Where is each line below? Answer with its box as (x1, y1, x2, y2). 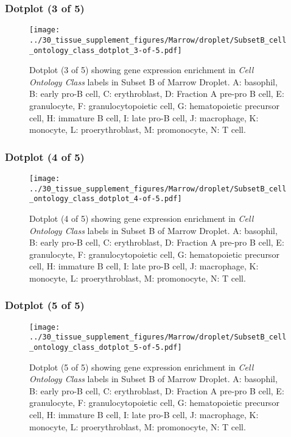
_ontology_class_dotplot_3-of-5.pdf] (29, 46, 182, 55)
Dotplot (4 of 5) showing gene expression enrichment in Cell (29, 211, 254, 224)
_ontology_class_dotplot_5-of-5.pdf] (29, 343, 182, 352)
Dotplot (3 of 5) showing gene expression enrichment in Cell (29, 63, 254, 76)
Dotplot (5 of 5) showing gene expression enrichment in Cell (29, 360, 254, 373)
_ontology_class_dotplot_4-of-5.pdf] (29, 194, 182, 204)
